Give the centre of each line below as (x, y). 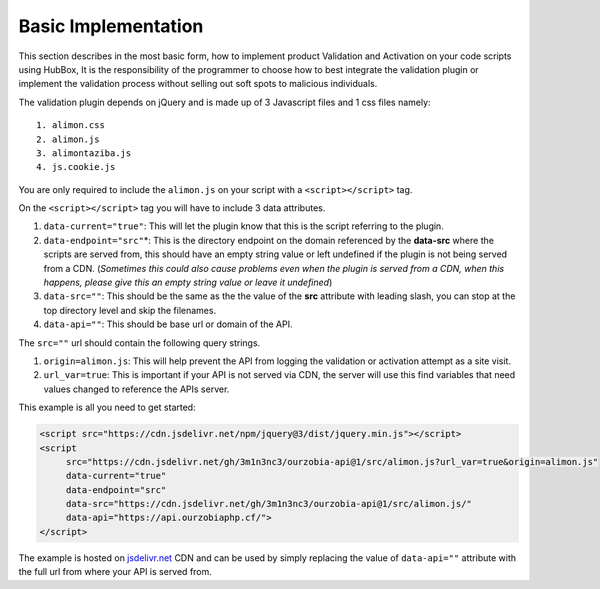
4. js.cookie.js (76, 167)
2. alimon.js (68, 139)
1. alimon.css (70, 125)
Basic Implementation (111, 26)
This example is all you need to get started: (107, 407)
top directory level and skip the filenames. (130, 310)
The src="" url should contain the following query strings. (139, 342)
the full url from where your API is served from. (115, 572)
